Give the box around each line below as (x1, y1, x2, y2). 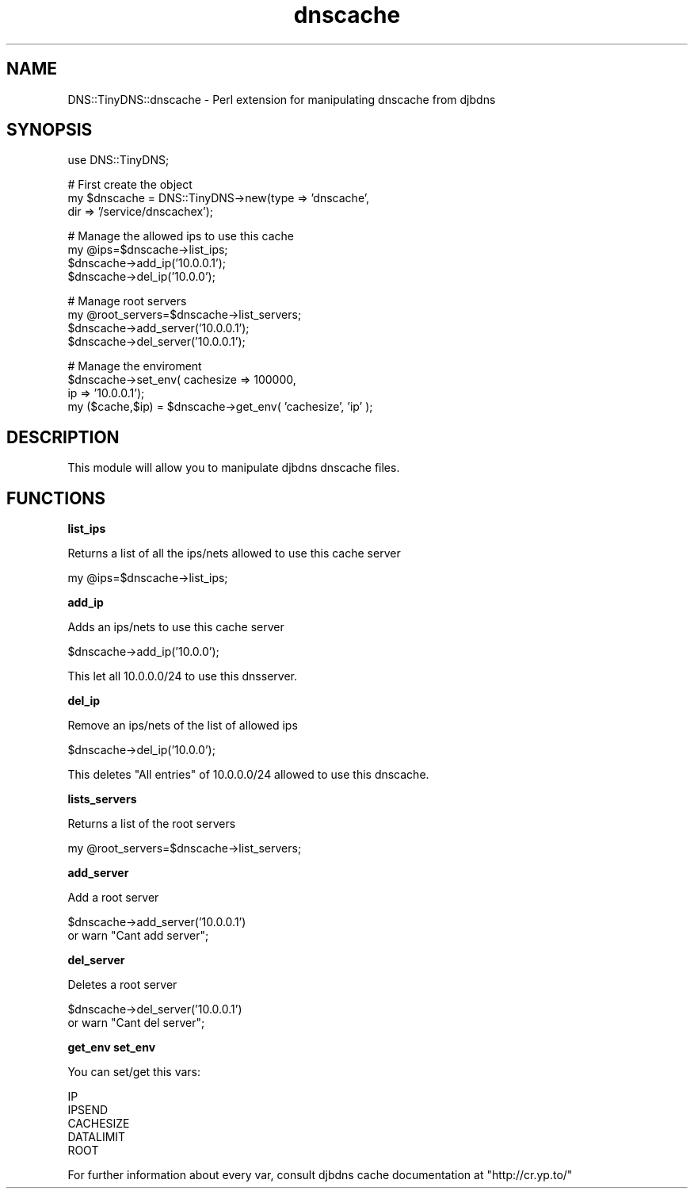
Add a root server (67, 891, 159, 905)
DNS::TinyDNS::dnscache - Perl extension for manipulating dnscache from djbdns (67, 92, 496, 106)
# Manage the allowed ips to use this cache (67, 229, 294, 243)
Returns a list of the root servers (67, 817, 236, 831)
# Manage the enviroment (67, 359, 202, 373)
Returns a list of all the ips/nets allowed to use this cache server (67, 546, 401, 561)
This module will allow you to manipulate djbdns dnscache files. (67, 461, 400, 475)
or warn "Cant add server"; (67, 929, 209, 943)
